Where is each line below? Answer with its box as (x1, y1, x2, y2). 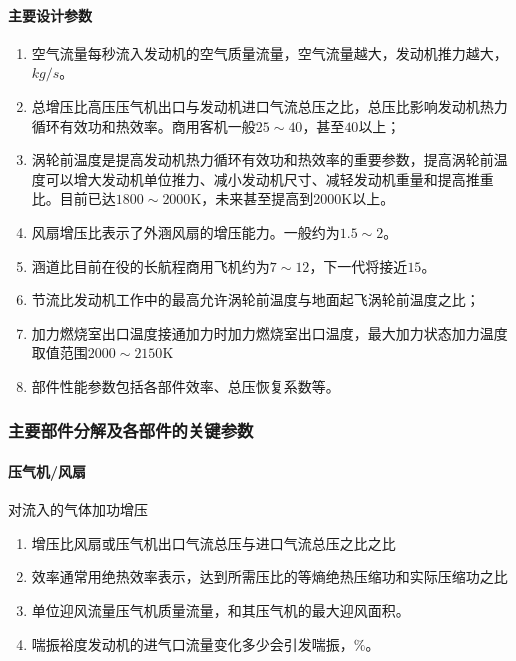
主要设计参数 (8, 4, 92, 25)
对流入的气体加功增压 (8, 499, 148, 520)
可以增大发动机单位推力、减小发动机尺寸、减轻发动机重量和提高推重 (45, 168, 494, 189)
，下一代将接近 (309, 255, 408, 276)
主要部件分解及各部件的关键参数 (8, 418, 254, 443)
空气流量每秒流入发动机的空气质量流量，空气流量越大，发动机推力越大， (31, 42, 508, 63)
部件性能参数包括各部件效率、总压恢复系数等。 (31, 375, 340, 396)
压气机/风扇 (8, 460, 87, 481)
